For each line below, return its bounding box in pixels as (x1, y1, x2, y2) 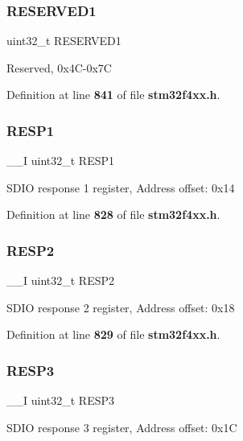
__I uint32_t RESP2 (6, 272, 114, 289)
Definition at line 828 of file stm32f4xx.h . (6, 206, 220, 223)
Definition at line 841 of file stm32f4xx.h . (6, 86, 220, 103)
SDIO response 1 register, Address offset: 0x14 (6, 179, 235, 196)
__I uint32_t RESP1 (6, 152, 114, 169)
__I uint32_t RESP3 (6, 392, 114, 409)
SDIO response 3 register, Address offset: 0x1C (6, 418, 237, 435)
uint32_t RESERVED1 (6, 32, 121, 49)
